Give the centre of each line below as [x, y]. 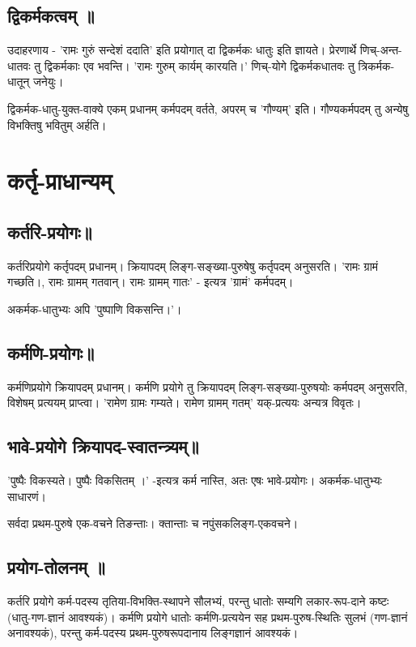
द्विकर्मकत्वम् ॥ [51, 16]
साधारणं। [27, 496]
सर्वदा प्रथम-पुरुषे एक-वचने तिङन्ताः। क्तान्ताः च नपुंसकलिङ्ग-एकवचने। [153, 523]
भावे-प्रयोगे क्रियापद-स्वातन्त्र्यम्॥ [103, 446]
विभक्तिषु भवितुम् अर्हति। [57, 124]
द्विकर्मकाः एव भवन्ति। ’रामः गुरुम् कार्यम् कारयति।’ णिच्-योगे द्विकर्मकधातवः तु [199, 65]
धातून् [19, 81]
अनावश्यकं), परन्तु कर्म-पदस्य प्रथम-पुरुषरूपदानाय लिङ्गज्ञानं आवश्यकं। [153, 633]
